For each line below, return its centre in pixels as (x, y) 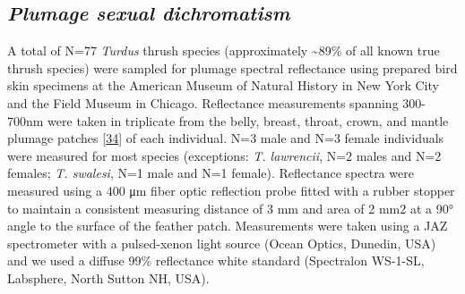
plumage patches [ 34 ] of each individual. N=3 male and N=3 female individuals (226, 138)
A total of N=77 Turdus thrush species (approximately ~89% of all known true (224, 50)
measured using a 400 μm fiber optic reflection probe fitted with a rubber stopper (231, 190)
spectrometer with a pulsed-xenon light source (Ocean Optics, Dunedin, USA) (222, 243)
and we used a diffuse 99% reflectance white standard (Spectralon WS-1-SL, (216, 260)
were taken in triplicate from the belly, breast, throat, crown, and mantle (248, 120)
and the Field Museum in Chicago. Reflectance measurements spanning (203, 102)
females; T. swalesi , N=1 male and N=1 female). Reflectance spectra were (211, 173)
